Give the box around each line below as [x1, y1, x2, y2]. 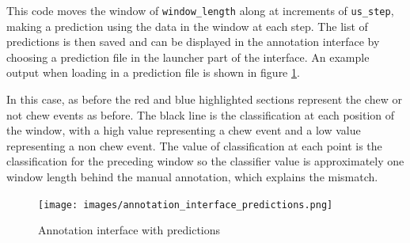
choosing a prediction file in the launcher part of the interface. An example [6, 48, 370, 65]
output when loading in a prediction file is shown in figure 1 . [6, 64, 300, 81]
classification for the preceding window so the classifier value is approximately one [6, 153, 404, 169]
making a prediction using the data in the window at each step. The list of [6, 17, 368, 34]
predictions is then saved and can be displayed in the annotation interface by [6, 33, 380, 50]
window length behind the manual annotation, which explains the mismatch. [6, 169, 378, 184]
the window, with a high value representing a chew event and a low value [6, 122, 361, 139]
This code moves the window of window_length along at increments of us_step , [6, 2, 394, 18]
